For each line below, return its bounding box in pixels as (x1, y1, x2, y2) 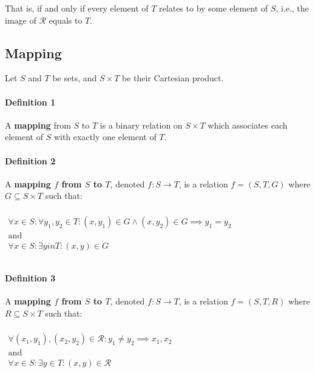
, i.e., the (276, 2, 309, 14)
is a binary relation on (100, 118, 183, 131)
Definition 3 (5, 271, 56, 284)
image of (5, 13, 36, 26)
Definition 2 (5, 154, 56, 167)
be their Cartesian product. (121, 72, 224, 84)
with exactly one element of (53, 130, 157, 143)
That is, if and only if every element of (5, 2, 149, 14)
